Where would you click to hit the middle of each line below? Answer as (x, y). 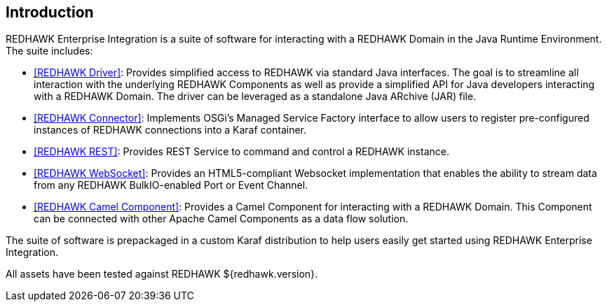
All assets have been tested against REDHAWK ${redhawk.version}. (162, 274)
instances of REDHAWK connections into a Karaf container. (170, 130)
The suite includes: (49, 51)
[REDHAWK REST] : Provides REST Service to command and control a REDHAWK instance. (241, 152)
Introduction (50, 12)
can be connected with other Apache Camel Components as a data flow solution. (221, 219)
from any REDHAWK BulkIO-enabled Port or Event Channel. (171, 185)
